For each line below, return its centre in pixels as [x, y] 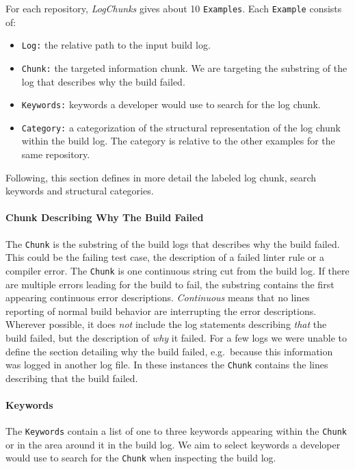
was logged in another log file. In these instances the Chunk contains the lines [167, 365]
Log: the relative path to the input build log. [116, 45]
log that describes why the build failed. [103, 81]
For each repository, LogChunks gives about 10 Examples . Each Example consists [174, 8]
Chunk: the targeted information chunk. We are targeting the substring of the [184, 67]
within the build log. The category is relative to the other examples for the [178, 141]
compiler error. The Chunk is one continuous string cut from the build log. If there [177, 270]
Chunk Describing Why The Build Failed [105, 217]
